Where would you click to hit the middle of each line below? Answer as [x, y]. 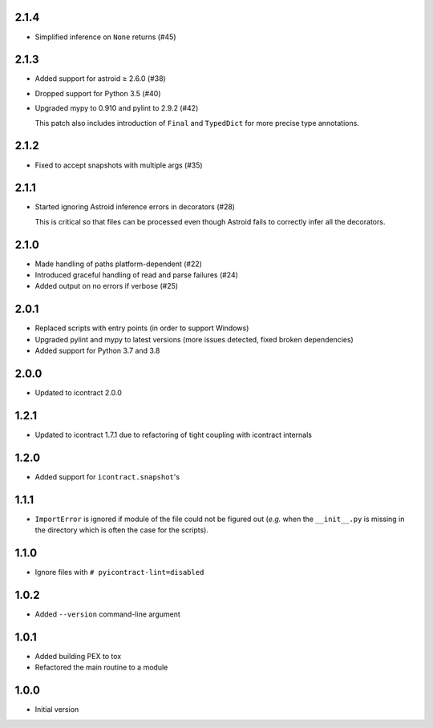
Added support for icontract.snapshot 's [107, 476]
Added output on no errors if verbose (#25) [107, 286]
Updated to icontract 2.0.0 [78, 393]
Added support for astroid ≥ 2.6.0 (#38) [100, 79]
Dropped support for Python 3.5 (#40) [98, 93]
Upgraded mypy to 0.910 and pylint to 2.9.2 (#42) [117, 108]
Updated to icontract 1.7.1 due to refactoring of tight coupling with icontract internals [174, 435]
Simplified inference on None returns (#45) [105, 37]
